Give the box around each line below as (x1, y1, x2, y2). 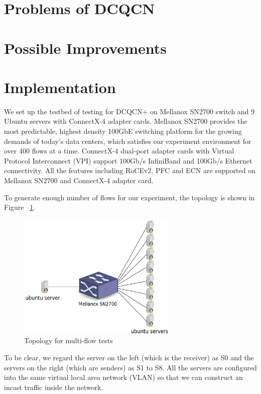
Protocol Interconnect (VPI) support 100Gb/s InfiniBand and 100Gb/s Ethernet (4, 155, 252, 166)
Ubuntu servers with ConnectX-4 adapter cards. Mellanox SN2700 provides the (4, 116, 247, 126)
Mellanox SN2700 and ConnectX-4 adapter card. (4, 175, 154, 186)
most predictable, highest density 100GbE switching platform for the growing (4, 126, 242, 136)
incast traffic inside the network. (4, 381, 103, 392)
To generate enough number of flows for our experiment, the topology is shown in (4, 192, 255, 202)
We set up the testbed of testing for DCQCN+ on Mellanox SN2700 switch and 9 (4, 106, 255, 116)
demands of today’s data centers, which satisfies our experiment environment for (4, 135, 251, 146)
